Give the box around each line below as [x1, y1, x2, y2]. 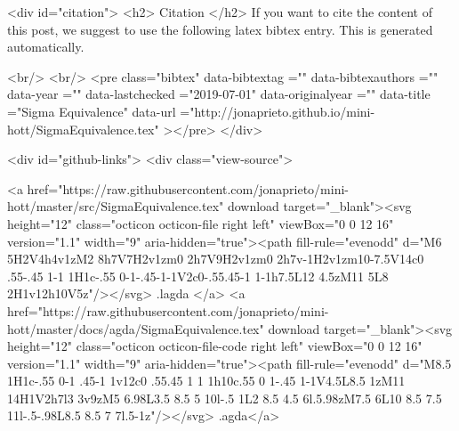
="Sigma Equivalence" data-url [7, 102, 176, 120]
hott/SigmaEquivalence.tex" [7, 119, 159, 138]
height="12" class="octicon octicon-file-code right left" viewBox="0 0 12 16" [7, 337, 423, 355]
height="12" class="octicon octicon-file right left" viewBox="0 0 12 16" [7, 214, 394, 232]
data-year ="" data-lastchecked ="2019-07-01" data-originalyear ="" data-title [7, 85, 431, 103]
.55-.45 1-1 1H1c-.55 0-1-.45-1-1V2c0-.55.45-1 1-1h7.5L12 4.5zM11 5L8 [7, 266, 389, 285]
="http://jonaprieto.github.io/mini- [180, 102, 375, 120]
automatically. [7, 37, 85, 56]
